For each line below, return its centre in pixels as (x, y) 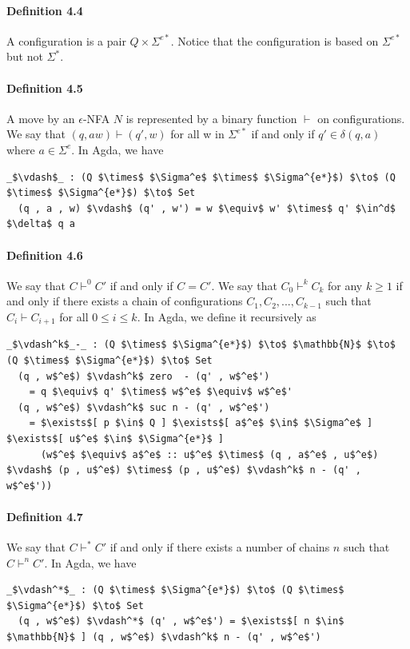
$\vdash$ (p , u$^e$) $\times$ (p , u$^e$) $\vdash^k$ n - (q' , (184, 470)
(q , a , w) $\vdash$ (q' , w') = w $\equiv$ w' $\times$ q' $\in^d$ (207, 208)
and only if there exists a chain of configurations (125, 301)
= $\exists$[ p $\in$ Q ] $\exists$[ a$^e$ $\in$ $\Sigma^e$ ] (201, 423)
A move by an (41, 118)
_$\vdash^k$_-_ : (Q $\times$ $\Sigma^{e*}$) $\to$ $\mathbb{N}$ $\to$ (201, 345)
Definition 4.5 (45, 88)
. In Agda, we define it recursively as (227, 316)
